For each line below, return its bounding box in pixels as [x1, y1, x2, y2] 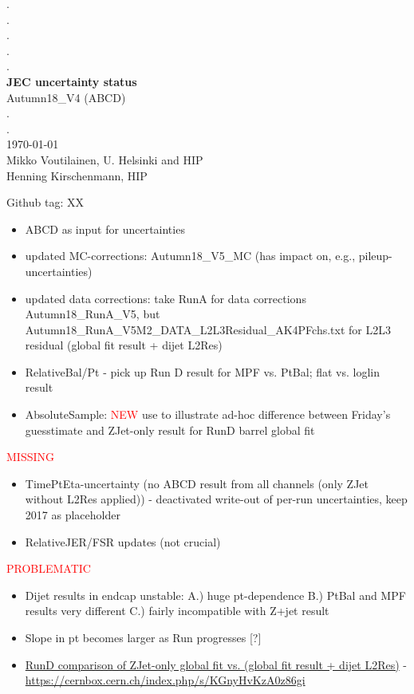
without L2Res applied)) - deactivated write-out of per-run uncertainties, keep [25, 491, 408, 507]
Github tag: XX [6, 194, 84, 211]
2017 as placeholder [25, 507, 120, 523]
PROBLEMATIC [6, 560, 91, 577]
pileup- [358, 247, 392, 264]
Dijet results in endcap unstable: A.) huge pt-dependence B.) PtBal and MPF [25, 586, 406, 603]
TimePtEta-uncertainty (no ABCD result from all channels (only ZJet [25, 475, 369, 491]
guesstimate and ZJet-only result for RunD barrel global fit [25, 421, 315, 438]
